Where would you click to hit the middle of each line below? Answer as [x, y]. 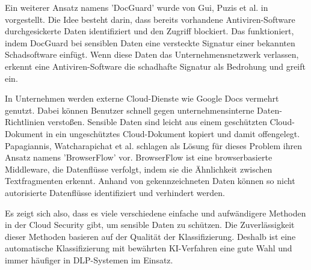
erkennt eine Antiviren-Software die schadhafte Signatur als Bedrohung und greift [155, 66]
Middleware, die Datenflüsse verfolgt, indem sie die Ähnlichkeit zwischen [139, 169]
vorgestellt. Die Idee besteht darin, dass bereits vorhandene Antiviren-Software [150, 19]
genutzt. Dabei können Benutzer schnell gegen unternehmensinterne [130, 110]
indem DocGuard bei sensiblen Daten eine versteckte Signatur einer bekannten [150, 42]
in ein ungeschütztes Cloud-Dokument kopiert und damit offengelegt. [173, 133]
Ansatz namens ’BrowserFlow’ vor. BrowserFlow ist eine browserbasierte [139, 157]
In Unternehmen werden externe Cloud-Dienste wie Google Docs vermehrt [142, 98]
